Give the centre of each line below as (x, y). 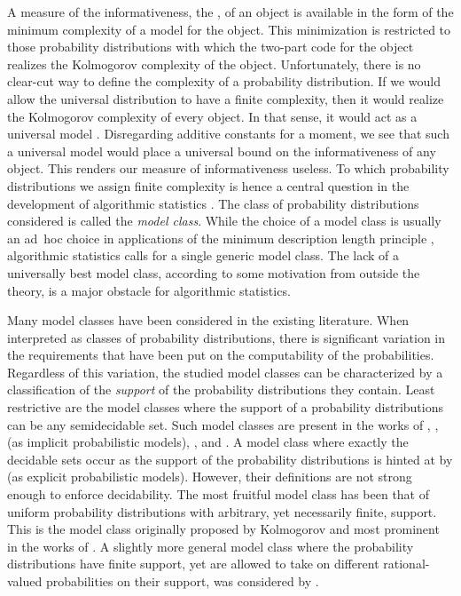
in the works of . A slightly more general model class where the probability (211, 546)
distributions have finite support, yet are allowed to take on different (193, 564)
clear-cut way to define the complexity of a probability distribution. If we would (224, 81)
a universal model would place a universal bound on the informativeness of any (222, 151)
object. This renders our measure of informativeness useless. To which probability (228, 168)
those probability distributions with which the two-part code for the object (211, 47)
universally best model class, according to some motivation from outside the (214, 272)
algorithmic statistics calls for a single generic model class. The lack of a (203, 255)
